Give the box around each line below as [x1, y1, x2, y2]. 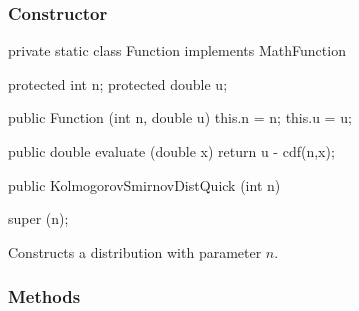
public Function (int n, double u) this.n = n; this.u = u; [8, 107, 352, 128]
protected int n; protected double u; [8, 73, 228, 94]
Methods [8, 284, 81, 309]
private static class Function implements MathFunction [8, 40, 346, 61]
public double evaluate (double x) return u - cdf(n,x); [8, 141, 335, 161]
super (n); [8, 208, 69, 229]
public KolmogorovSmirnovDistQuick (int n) [8, 174, 281, 195]
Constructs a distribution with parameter [8, 241, 262, 262]
